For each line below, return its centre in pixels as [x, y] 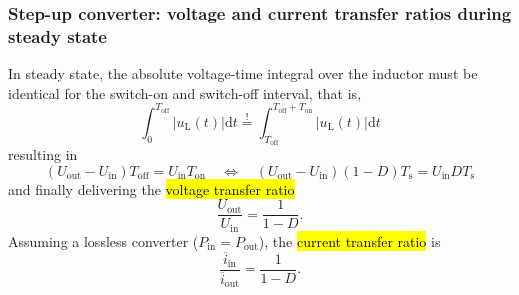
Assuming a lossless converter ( [103, 240]
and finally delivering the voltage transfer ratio [151, 188]
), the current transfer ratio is [349, 240]
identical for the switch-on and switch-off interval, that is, [185, 92]
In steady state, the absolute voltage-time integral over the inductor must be [243, 73]
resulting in [43, 154]
